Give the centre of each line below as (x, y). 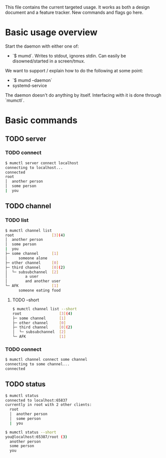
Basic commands (41, 120)
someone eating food (39, 290)
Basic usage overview (51, 32)
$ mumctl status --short (31, 432)
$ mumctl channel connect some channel (46, 360)
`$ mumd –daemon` (32, 80)
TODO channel (28, 206)
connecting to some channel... (37, 364)
